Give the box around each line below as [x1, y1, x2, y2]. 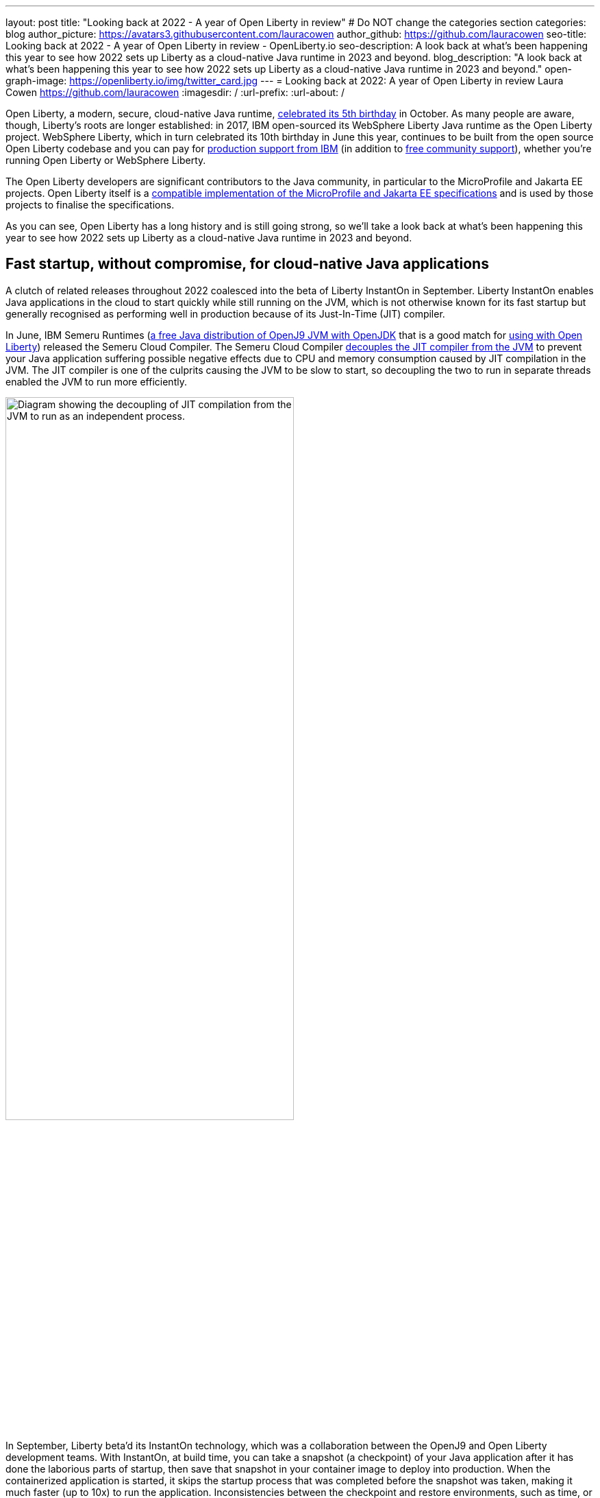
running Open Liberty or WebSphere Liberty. [5, 154, 206, 166]
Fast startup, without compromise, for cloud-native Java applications [5, 255, 489, 273]
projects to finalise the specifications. [5, 199, 175, 211]
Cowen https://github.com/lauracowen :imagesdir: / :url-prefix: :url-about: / [5, 86, 345, 98]
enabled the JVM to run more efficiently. [5, 375, 187, 388]
